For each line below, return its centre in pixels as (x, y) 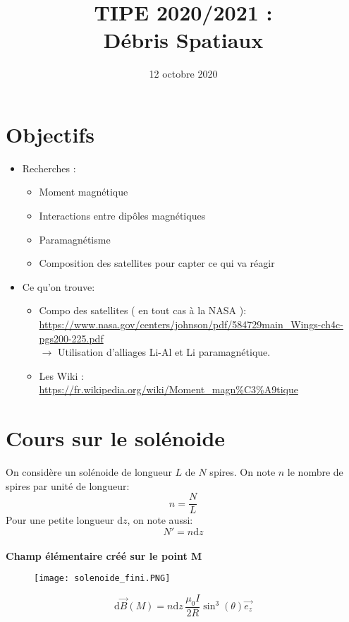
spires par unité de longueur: (68, 485)
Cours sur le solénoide (116, 438)
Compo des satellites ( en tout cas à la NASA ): (143, 310)
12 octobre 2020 (183, 74)
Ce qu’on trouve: (59, 286)
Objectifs (50, 134)
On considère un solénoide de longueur (89, 472)
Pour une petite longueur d (64, 520)
